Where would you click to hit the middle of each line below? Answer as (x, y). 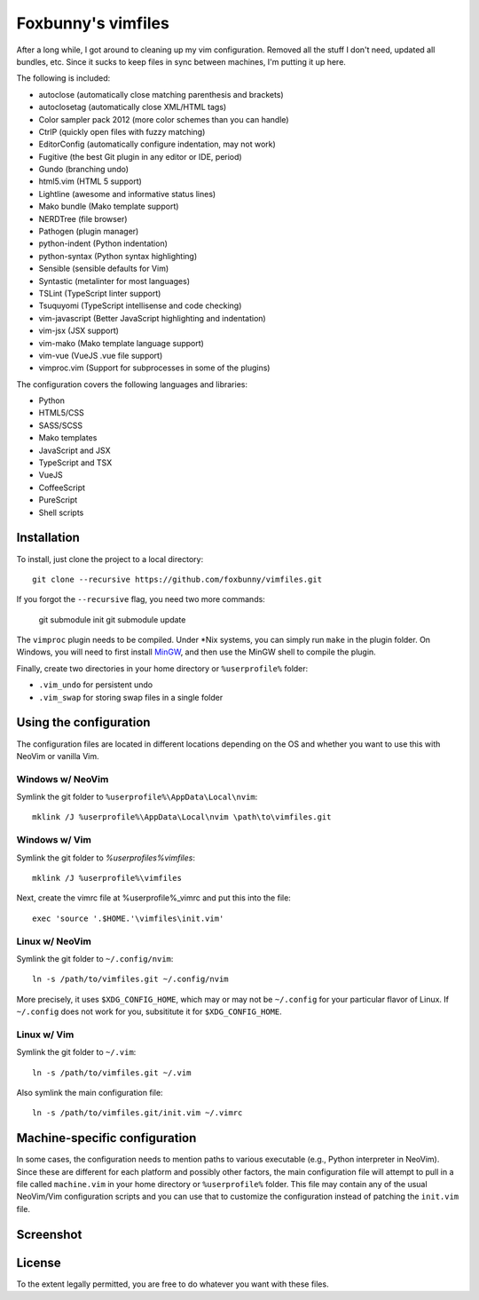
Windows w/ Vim (54, 840)
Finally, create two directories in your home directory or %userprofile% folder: (162, 668)
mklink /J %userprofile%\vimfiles (107, 878)
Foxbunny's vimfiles (93, 23)
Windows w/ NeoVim (63, 779)
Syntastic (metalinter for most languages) (114, 281)
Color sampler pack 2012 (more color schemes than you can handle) (164, 119)
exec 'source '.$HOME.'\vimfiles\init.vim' (128, 918)
